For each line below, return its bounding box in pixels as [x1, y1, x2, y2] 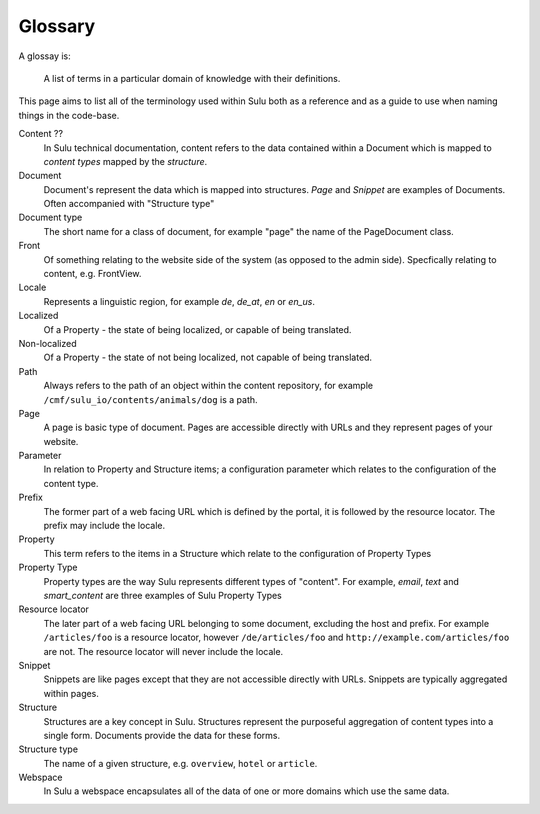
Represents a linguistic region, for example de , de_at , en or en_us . [43, 295, 315, 307]
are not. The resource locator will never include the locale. [43, 645, 284, 657]
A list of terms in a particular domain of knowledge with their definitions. [43, 72, 341, 84]
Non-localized [18, 337, 77, 349]
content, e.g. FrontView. [43, 268, 142, 280]
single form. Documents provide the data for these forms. [43, 729, 280, 741]
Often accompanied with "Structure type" [43, 198, 215, 210]
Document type [18, 211, 83, 224]
